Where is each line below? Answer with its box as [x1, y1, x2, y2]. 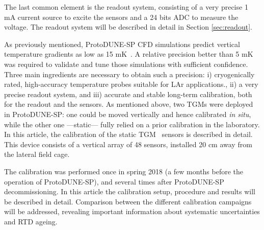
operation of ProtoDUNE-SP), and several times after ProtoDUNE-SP [4, 176, 224, 187]
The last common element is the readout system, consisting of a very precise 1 [4, 2, 248, 12]
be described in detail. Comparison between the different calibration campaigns [4, 196, 252, 206]
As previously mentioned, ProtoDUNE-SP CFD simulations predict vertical [4, 38, 240, 49]
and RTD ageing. [4, 216, 58, 226]
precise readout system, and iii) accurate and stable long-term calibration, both [4, 88, 252, 99]
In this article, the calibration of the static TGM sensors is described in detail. [4, 129, 253, 140]
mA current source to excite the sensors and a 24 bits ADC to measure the [4, 11, 239, 22]
